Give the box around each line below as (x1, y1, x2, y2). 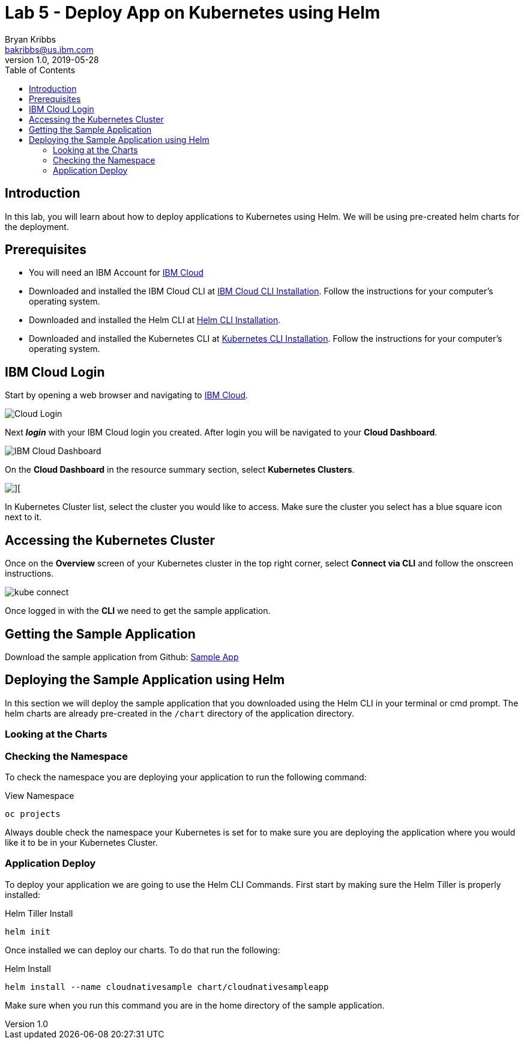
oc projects (5, 809, 61, 819)
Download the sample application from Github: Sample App (5, 651, 239, 662)
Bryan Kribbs (5, 34, 56, 44)
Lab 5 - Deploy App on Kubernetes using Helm (5, 2, 381, 23)
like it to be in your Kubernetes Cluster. (5, 837, 158, 848)
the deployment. (5, 221, 69, 232)
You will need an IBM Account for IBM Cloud (29, 267, 204, 278)
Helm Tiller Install (5, 908, 73, 918)
